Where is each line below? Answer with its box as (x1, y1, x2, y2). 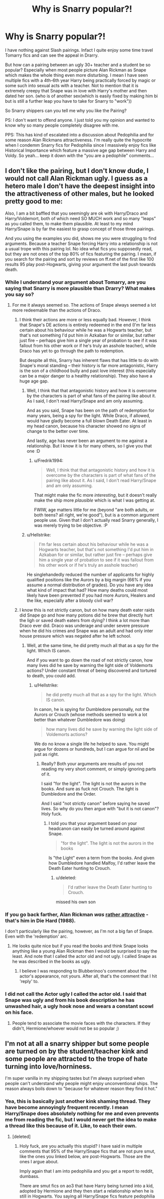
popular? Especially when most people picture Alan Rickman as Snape (5, 67, 146, 73)
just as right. (34, 752, 60, 757)
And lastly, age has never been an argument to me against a (26, 438, 147, 444)
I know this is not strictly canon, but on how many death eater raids (19, 607, 155, 613)
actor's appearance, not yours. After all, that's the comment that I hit (19, 973, 157, 979)
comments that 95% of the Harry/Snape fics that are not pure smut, (19, 1148, 156, 1154)
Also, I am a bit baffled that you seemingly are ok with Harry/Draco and (5, 210, 148, 216)
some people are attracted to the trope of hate (5, 1055, 148, 1063)
